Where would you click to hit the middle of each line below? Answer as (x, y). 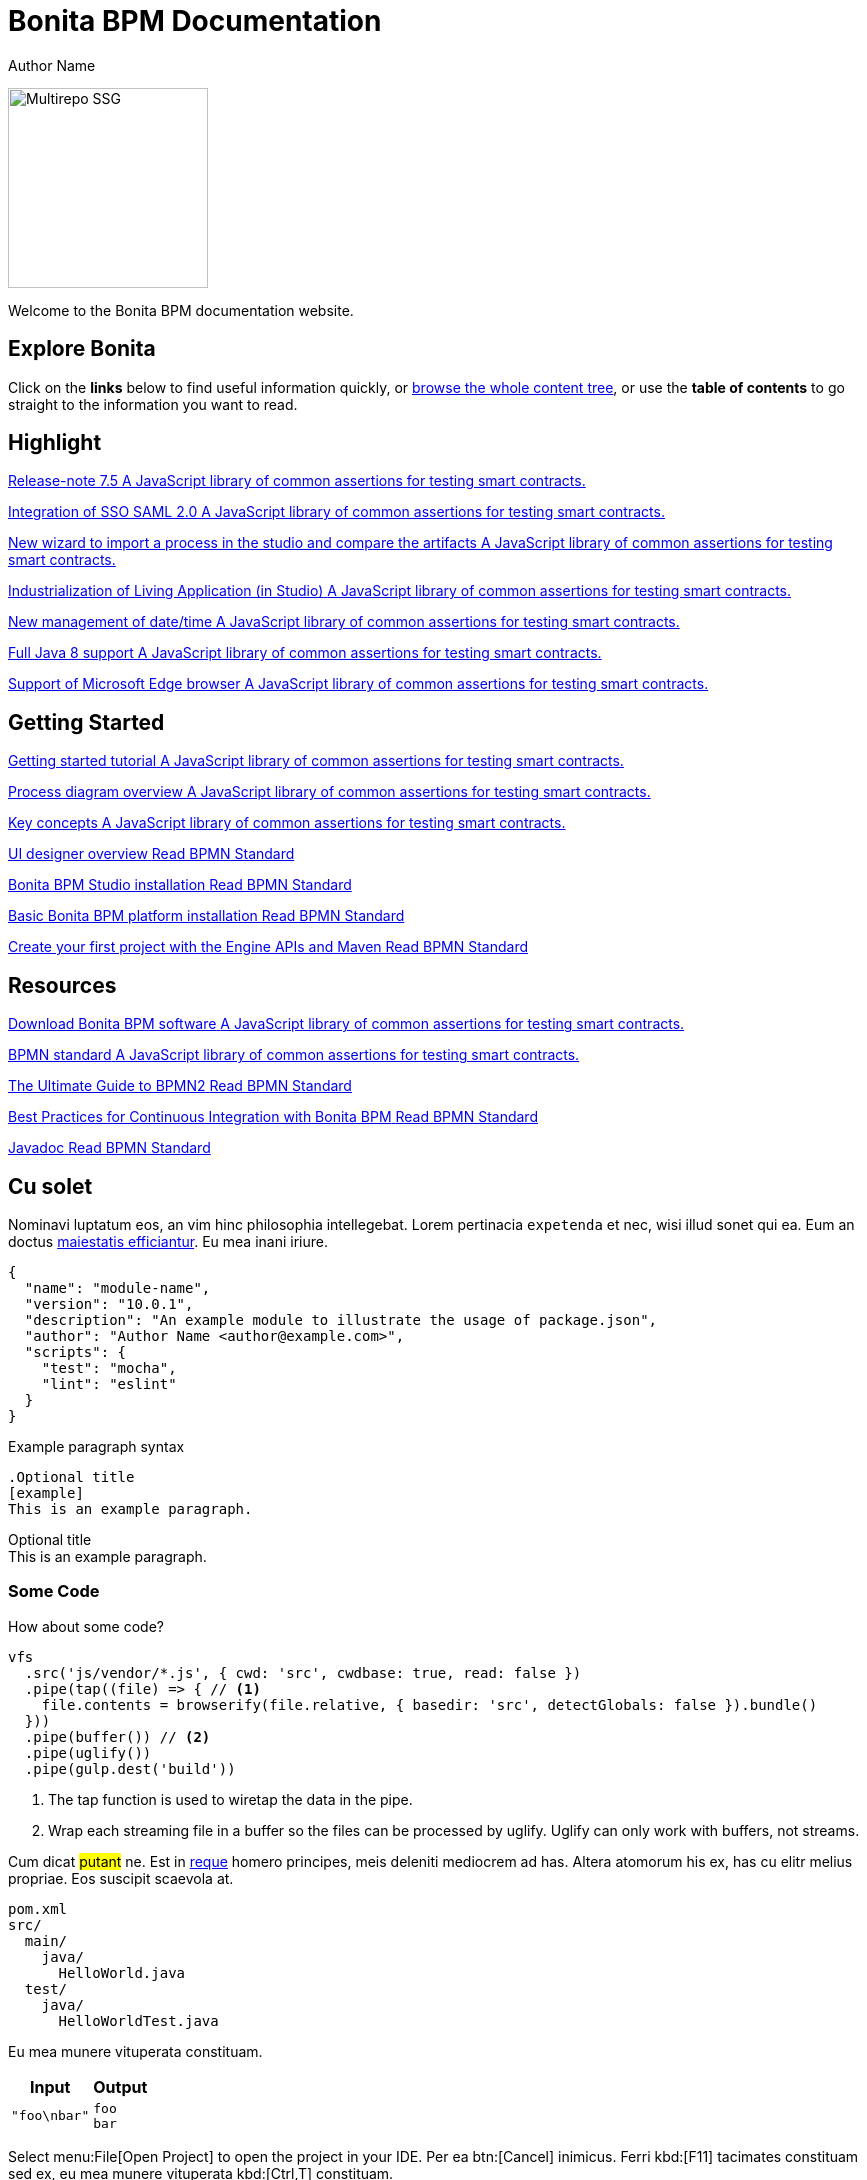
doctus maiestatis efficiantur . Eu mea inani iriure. (168, 1241)
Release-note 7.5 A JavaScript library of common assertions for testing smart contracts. (297, 481)
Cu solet (50, 1186)
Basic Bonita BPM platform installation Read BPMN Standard (206, 916)
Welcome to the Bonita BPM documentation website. (181, 310)
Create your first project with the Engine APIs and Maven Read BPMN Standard (268, 947)
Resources (62, 985)
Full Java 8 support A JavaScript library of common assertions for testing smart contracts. (305, 653)
